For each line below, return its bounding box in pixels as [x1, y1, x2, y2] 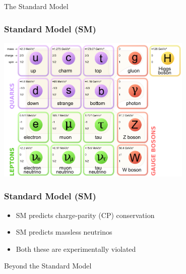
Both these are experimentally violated [16, 243, 136, 254]
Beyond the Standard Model [4, 260, 92, 271]
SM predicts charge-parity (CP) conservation [16, 209, 155, 220]
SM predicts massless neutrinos [16, 227, 112, 237]
